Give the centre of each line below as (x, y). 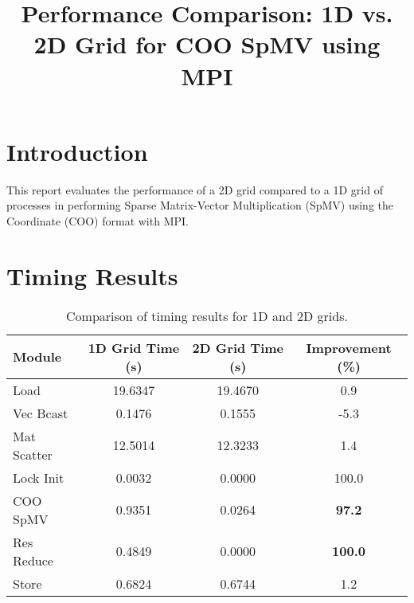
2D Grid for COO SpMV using (207, 44)
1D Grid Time (134, 347)
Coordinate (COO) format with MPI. (98, 220)
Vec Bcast (41, 413)
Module (37, 357)
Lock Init (39, 477)
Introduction (77, 151)
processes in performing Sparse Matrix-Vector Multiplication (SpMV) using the (200, 205)
